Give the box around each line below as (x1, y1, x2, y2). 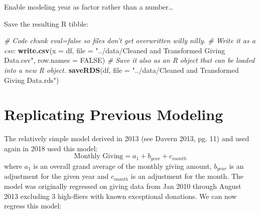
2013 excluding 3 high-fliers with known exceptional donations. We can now (4, 190, 237, 201)
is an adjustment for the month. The (131, 171, 244, 181)
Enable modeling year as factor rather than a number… (4, 2, 173, 12)
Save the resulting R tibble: (4, 18, 88, 29)
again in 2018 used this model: (4, 143, 98, 153)
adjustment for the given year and (4, 171, 109, 181)
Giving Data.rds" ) (4, 74, 59, 85)
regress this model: (4, 200, 62, 211)
